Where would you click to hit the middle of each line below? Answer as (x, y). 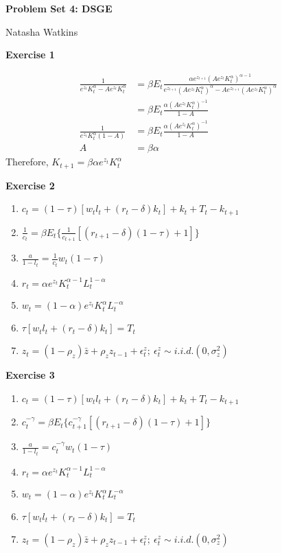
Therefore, (27, 162)
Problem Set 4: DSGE (59, 8)
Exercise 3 (30, 375)
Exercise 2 (30, 185)
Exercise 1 (30, 55)
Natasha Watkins (42, 31)
